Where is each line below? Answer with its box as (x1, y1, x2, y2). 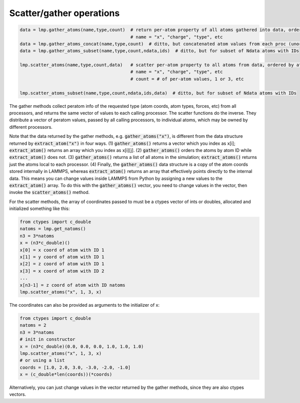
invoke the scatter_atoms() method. (9, 189, 90, 195)
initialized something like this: (9, 206, 70, 212)
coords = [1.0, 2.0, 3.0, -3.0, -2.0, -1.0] (19, 364, 131, 370)
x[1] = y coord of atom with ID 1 (19, 254, 104, 260)
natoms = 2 (19, 322, 46, 328)
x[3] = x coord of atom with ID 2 (19, 268, 104, 274)
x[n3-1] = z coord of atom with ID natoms (19, 282, 125, 288)
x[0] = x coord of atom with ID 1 (19, 247, 104, 253)
